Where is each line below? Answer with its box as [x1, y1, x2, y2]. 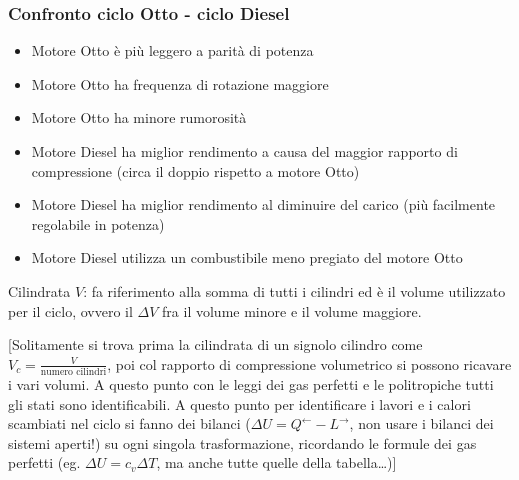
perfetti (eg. [8, 452, 81, 473]
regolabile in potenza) [31, 213, 165, 234]
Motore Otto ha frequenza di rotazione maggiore [31, 73, 329, 94]
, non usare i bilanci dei [349, 413, 494, 434]
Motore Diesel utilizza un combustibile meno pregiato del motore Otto [31, 247, 463, 268]
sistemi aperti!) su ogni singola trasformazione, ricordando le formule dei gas [8, 432, 477, 453]
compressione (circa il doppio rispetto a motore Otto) [31, 160, 360, 181]
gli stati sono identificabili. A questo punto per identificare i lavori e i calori [8, 393, 471, 414]
